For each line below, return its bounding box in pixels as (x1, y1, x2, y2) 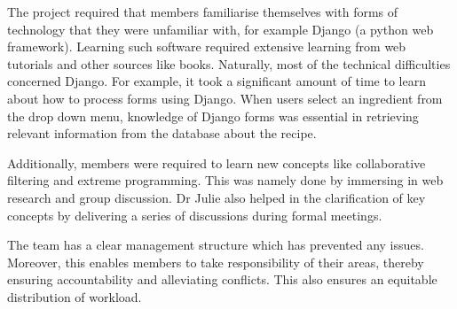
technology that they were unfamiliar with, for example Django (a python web (7, 19, 434, 38)
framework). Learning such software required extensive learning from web (7, 37, 406, 56)
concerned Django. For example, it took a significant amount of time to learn (7, 72, 426, 90)
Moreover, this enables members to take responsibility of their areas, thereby (7, 252, 424, 271)
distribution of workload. (7, 287, 142, 305)
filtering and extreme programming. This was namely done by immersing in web (7, 171, 444, 189)
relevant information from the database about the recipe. (7, 124, 317, 143)
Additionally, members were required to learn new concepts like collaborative (7, 153, 426, 172)
